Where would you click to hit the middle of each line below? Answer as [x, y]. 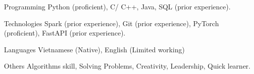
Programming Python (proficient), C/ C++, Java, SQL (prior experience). [117, 6]
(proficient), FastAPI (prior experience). [65, 33]
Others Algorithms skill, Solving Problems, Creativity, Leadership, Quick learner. [127, 66]
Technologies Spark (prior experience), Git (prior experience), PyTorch [111, 23]
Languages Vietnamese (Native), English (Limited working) [94, 49]
